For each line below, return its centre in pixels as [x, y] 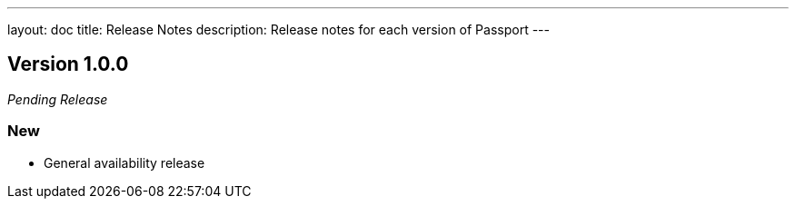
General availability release [124, 162]
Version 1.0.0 [68, 64]
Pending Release [58, 99]
